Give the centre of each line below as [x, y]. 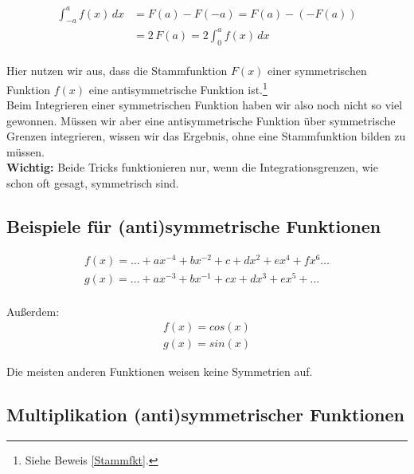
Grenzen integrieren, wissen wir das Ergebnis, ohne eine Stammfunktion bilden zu [206, 136]
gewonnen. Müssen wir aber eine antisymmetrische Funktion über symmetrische [201, 120]
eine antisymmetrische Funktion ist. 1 [178, 88]
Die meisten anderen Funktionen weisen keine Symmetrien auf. [160, 371]
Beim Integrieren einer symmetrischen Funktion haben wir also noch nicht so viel [205, 105]
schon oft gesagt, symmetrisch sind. [93, 183]
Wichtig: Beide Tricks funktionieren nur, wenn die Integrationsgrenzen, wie [192, 167]
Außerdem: [33, 311]
